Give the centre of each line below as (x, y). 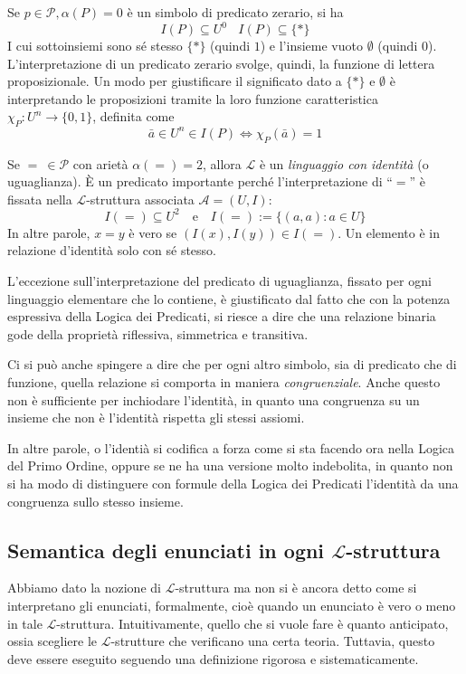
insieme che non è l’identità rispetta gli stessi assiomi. (156, 418)
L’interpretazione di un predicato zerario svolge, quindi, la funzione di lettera (221, 63)
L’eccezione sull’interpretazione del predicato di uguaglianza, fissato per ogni (219, 281)
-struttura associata (140, 199)
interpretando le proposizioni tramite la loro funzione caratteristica (193, 98)
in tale (25, 623)
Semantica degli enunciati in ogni (166, 550)
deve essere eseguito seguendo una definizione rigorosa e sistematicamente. (213, 658)
